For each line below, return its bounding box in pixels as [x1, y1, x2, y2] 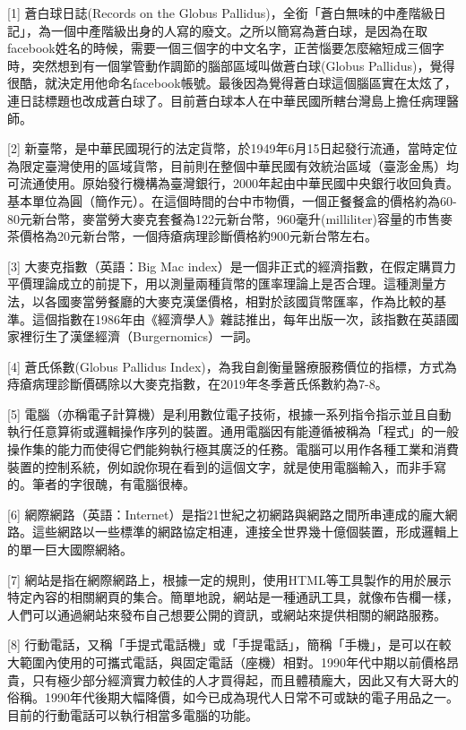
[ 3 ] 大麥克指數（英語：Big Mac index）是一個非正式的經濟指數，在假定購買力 [7, 256, 456, 275]
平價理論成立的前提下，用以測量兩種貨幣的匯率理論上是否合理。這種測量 [7, 274, 434, 293]
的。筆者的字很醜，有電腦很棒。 [7, 475, 195, 494]
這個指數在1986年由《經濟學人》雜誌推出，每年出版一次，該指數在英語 [31, 309, 446, 328]
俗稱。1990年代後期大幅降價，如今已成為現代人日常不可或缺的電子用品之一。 [7, 688, 459, 707]
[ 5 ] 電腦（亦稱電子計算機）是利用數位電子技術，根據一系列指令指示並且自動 [7, 404, 452, 423]
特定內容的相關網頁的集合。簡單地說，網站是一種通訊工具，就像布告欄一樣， [7, 588, 459, 606]
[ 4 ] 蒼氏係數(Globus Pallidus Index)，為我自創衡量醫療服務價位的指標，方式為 [7, 356, 457, 375]
